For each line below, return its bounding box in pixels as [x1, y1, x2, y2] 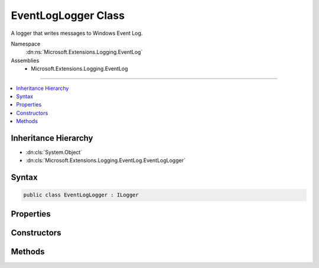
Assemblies [11, 57, 40, 64]
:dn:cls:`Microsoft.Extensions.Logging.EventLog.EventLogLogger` [25, 157, 185, 164]
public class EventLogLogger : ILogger [23, 192, 139, 198]
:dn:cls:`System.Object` [25, 148, 83, 156]
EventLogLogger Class [11, 9, 125, 22]
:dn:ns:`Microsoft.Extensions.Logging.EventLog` [25, 49, 143, 56]
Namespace [11, 40, 41, 47]
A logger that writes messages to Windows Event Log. [11, 30, 143, 37]
